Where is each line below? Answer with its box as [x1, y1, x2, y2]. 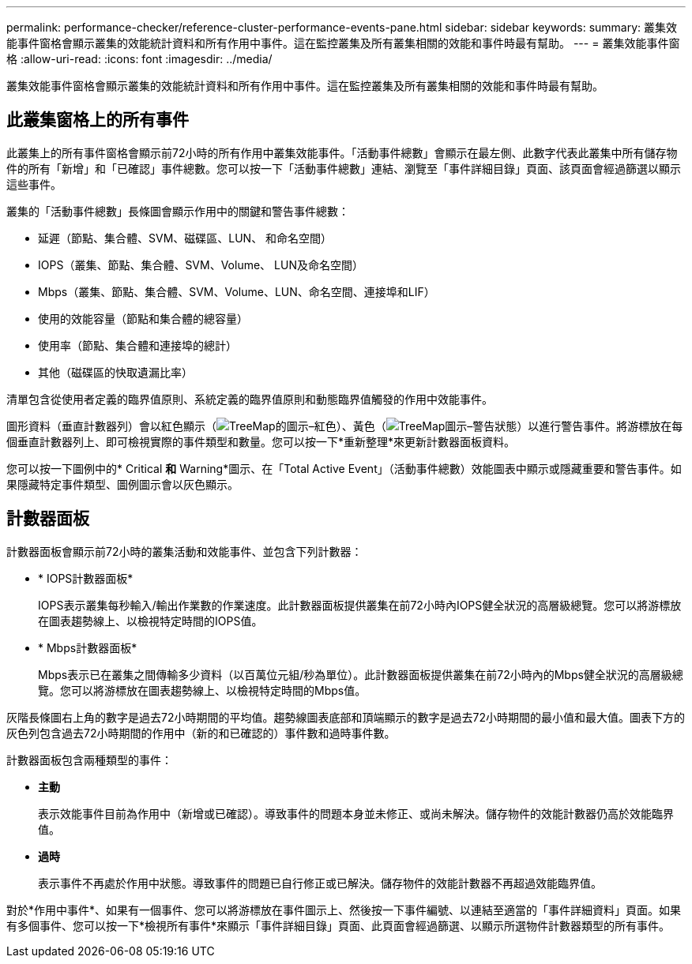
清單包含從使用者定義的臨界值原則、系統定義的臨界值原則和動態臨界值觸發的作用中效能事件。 [6, 392, 493, 406]
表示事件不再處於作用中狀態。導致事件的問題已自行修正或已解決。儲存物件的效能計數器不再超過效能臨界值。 [38, 876, 602, 890]
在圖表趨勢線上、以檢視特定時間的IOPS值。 [38, 613, 263, 628]
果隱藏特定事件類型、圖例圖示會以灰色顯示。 [6, 477, 239, 491]
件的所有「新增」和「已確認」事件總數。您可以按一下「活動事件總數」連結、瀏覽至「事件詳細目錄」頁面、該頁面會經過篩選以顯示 [6, 161, 681, 175]
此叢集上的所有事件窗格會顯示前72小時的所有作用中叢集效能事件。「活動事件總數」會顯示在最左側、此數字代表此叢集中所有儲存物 [6, 145, 678, 159]
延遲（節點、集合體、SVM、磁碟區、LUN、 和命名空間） [38, 231, 333, 245]
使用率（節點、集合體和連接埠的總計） [38, 338, 237, 352]
